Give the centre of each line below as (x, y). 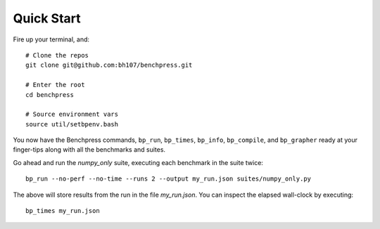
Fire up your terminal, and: (51, 39)
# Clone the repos (57, 55)
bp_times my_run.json (63, 211)
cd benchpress (50, 94)
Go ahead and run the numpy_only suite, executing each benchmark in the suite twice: (138, 162)
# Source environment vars (72, 115)
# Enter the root (55, 85)
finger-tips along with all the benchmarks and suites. (89, 150)
